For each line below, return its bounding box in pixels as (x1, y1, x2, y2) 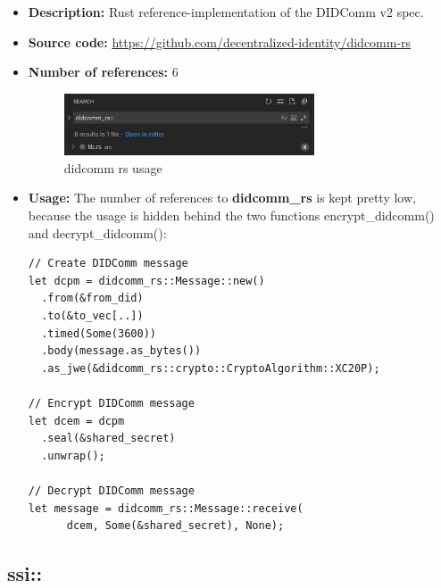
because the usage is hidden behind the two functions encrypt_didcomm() (28, 206, 435, 225)
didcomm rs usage (63, 158, 162, 177)
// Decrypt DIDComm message (28, 484, 195, 497)
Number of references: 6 (28, 62, 179, 81)
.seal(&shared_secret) (41, 432, 176, 445)
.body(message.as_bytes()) (41, 344, 202, 358)
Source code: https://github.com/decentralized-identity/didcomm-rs (28, 32, 412, 51)
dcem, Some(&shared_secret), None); (66, 519, 285, 533)
